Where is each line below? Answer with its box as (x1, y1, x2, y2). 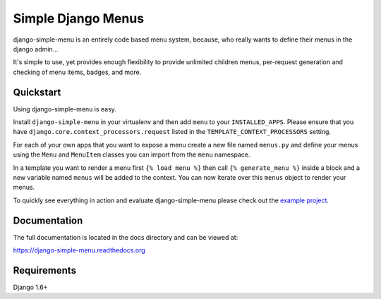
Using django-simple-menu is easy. (13, 104, 116, 113)
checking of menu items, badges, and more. (13, 68, 142, 76)
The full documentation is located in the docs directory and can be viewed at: (13, 233, 238, 241)
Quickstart (13, 86, 61, 98)
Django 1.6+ (13, 283, 48, 291)
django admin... (13, 44, 59, 53)
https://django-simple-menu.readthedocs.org (13, 246, 146, 255)
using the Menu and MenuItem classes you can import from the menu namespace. (13, 150, 250, 159)
